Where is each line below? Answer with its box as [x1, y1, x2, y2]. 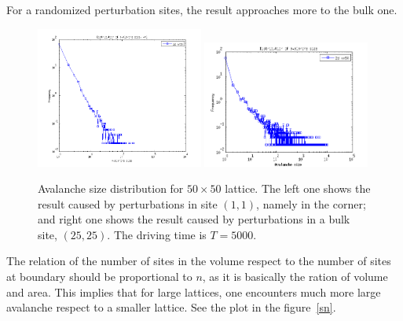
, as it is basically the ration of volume [202, 268, 388, 285]
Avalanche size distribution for [38, 180, 184, 197]
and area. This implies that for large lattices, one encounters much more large [6, 283, 381, 300]
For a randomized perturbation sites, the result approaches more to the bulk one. [6, 2, 398, 17]
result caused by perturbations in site [38, 195, 218, 212]
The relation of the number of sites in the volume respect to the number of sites [6, 253, 391, 269]
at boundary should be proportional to [6, 268, 192, 285]
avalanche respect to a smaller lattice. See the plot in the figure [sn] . [6, 299, 336, 315]
